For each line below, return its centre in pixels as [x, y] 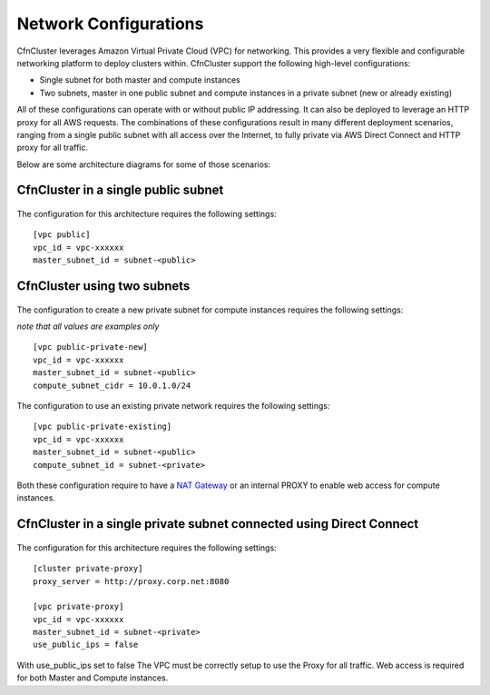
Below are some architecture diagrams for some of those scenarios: [144, 164]
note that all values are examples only [88, 326]
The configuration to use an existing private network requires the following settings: [173, 406]
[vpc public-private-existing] [103, 427]
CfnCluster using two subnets [103, 286]
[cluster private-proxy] [88, 569]
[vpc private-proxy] [78, 607]
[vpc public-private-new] [91, 347]
